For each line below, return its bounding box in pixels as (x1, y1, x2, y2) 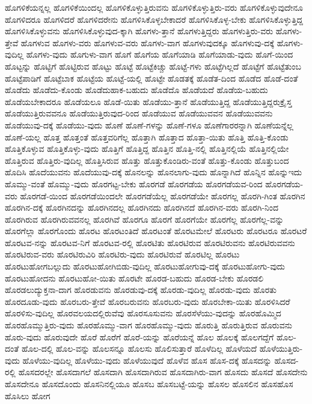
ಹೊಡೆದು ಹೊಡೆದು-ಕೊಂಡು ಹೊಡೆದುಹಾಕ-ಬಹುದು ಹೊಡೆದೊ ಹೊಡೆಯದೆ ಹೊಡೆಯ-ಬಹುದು (5, 83, 268, 96)
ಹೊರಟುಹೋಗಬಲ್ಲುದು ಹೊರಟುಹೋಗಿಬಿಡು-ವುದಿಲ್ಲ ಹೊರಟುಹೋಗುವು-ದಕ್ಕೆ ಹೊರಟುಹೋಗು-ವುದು (5, 260, 286, 273)
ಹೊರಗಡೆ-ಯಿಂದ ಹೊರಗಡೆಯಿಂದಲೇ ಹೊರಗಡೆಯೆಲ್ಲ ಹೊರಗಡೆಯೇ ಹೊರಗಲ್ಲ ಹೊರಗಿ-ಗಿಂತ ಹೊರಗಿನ (20, 189, 305, 202)
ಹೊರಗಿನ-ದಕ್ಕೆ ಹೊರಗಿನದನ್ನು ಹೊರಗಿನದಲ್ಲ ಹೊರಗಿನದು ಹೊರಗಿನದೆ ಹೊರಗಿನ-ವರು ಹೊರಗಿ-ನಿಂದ (5, 201, 279, 214)
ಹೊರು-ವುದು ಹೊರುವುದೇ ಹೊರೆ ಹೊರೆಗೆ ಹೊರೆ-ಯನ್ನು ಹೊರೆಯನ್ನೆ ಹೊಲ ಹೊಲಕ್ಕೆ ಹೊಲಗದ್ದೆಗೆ (5, 330, 274, 343)
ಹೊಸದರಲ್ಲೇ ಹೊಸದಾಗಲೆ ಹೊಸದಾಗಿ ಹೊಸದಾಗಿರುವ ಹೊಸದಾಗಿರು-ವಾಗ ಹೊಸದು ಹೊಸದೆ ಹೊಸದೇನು (18, 366, 308, 378)
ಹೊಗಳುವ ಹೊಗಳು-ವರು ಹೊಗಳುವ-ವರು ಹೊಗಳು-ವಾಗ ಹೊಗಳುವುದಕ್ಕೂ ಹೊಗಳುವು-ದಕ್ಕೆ (20, 36, 275, 49)
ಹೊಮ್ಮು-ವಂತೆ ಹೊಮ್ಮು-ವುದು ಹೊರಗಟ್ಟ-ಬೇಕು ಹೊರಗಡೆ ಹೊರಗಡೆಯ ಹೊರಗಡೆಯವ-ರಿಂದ (5, 177, 263, 190)
